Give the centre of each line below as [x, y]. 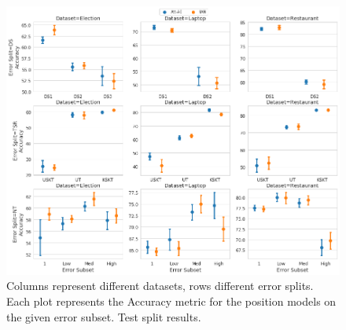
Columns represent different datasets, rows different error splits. [160, 286]
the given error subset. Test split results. [104, 316]
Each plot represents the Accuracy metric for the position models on [171, 301]
